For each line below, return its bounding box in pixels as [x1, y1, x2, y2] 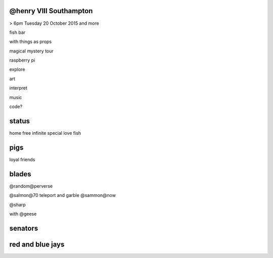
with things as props [9, 38, 52, 45]
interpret [9, 85, 28, 91]
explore [9, 66, 25, 73]
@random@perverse [9, 183, 53, 189]
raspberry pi [9, 57, 35, 63]
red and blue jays [9, 240, 65, 248]
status [9, 117, 30, 125]
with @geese [9, 211, 37, 217]
